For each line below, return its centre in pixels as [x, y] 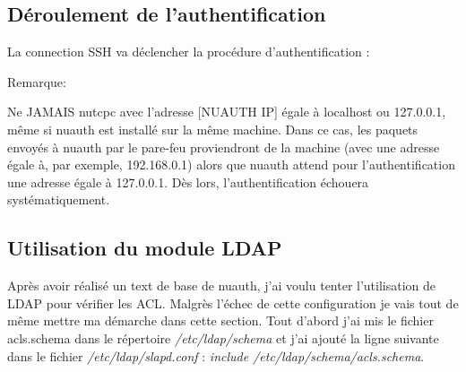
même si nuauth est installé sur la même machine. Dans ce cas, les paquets [213, 129]
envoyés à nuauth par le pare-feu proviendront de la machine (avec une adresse [224, 147]
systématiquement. [59, 199]
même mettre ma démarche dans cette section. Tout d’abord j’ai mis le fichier [220, 320]
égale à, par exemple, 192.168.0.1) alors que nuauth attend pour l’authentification [231, 164]
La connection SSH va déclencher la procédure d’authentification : [189, 52]
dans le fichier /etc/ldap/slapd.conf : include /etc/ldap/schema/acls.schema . [216, 355]
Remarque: [37, 81]
